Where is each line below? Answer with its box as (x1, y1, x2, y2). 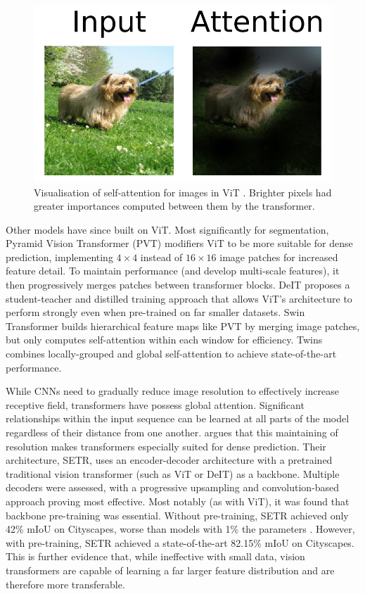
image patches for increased (219, 249, 338, 264)
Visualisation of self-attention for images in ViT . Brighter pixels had (34, 184, 332, 199)
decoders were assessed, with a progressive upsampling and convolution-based (6, 480, 340, 495)
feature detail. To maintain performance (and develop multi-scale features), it (6, 263, 340, 278)
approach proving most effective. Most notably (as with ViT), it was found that (6, 493, 350, 508)
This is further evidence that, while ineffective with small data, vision (6, 549, 305, 564)
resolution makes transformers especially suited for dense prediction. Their (6, 438, 326, 453)
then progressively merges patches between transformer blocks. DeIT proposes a (6, 277, 350, 292)
